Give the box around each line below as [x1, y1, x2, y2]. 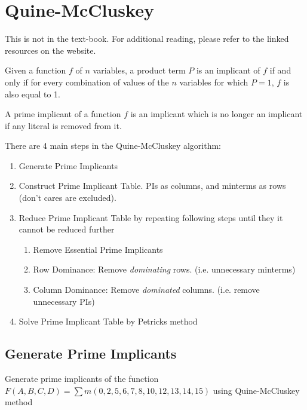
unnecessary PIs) [33, 295, 95, 307]
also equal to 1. [5, 87, 61, 100]
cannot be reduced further [19, 223, 115, 235]
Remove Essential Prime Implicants [33, 243, 163, 255]
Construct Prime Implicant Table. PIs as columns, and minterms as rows [19, 179, 286, 192]
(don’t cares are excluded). [19, 191, 116, 204]
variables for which [179, 75, 248, 88]
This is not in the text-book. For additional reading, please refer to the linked [5, 32, 289, 45]
